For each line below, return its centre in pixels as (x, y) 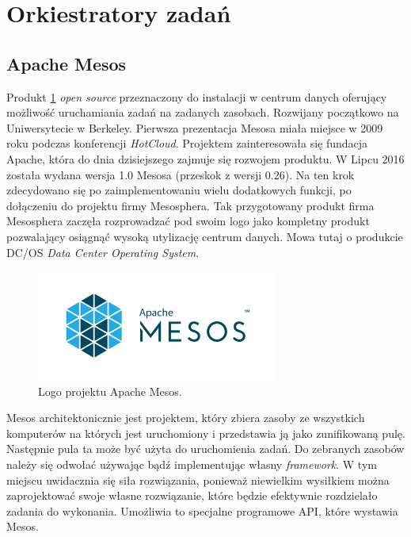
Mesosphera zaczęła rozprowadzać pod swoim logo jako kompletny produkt (188, 221)
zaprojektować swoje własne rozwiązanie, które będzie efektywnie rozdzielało (192, 495)
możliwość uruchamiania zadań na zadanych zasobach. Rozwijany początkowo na (203, 112)
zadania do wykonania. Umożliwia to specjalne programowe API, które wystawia (202, 510)
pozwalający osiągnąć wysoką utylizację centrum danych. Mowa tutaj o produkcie (205, 236)
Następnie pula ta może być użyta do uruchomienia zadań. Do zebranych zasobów (205, 449)
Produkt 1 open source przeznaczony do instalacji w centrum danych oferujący (197, 96)
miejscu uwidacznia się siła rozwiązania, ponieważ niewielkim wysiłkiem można (198, 479)
